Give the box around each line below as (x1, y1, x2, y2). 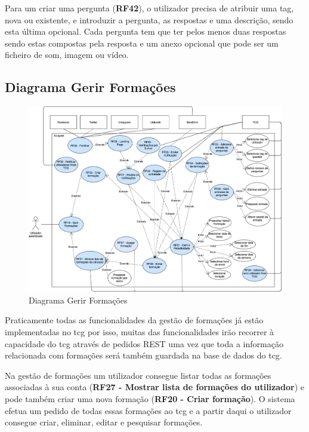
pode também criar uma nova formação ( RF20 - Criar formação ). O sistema (5, 392, 295, 405)
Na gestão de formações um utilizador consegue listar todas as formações (5, 369, 271, 381)
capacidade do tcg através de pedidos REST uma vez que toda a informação (5, 337, 283, 350)
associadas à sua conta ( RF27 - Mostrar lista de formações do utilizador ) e (5, 381, 305, 393)
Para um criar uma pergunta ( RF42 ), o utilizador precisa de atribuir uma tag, (5, 2, 294, 14)
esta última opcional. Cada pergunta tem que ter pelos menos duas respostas (5, 25, 286, 38)
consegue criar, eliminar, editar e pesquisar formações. (5, 416, 203, 428)
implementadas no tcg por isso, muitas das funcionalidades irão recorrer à (5, 325, 274, 338)
